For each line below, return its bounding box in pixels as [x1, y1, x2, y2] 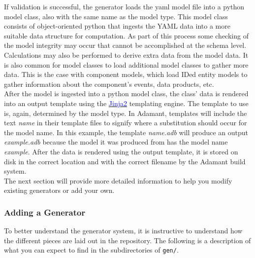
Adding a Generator [4, 206, 86, 218]
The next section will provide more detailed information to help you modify [4, 175, 232, 185]
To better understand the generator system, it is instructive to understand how [4, 225, 243, 236]
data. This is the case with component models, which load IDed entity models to [4, 69, 248, 79]
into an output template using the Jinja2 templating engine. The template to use [4, 98, 249, 108]
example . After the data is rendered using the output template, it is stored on [4, 146, 238, 156]
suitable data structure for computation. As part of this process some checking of [4, 30, 249, 40]
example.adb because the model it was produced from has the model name [4, 137, 228, 147]
